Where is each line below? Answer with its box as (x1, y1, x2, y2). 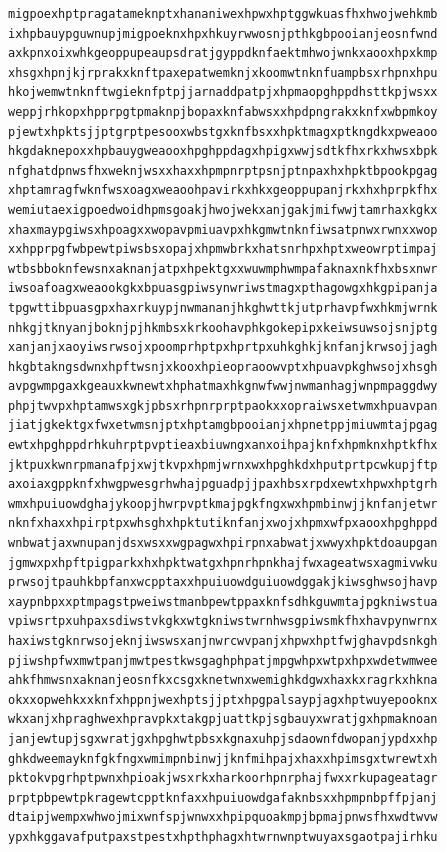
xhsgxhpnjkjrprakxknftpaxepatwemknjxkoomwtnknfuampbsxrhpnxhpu (8, 65, 438, 80)
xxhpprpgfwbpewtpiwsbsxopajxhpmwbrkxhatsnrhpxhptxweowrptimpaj (8, 242, 438, 257)
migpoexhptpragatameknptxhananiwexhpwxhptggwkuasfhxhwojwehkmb (8, 7, 438, 21)
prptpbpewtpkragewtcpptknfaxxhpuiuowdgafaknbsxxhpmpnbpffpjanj (8, 790, 438, 805)
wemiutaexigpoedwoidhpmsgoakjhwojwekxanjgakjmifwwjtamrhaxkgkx (8, 202, 438, 217)
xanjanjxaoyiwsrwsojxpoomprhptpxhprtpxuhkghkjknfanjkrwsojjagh (8, 340, 438, 355)
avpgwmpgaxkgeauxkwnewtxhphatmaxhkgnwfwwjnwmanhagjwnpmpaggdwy (8, 379, 438, 394)
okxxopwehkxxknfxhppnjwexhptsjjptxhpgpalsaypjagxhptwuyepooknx (8, 692, 438, 707)
